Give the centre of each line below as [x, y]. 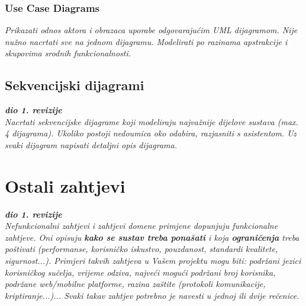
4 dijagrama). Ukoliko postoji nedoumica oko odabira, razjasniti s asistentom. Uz [151, 133]
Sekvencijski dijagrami [75, 85]
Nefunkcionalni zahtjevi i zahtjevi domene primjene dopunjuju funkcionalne [141, 226]
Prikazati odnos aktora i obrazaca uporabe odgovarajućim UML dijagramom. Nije [151, 30]
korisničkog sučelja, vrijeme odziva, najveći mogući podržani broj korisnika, [140, 272]
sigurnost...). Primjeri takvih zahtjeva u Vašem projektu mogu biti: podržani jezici [153, 261]
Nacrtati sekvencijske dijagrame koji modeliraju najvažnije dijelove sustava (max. [152, 121]
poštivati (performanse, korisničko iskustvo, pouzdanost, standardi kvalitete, [141, 249]
